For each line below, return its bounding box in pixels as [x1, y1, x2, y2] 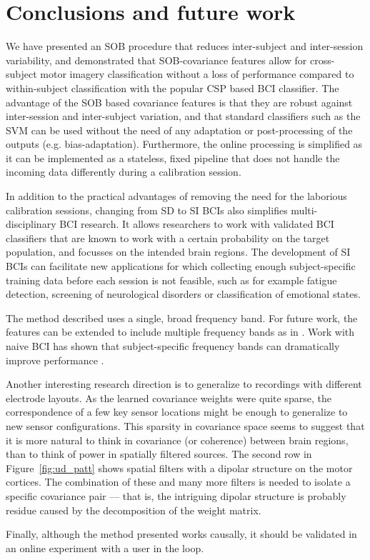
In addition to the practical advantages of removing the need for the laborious [6, 189, 347, 204]
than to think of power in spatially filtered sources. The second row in [6, 446, 312, 461]
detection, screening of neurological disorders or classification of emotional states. [6, 286, 361, 301]
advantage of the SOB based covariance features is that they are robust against [6, 94, 353, 109]
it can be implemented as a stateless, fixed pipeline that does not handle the [6, 150, 340, 165]
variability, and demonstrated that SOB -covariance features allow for [6, 52, 307, 67]
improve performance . [6, 352, 104, 367]
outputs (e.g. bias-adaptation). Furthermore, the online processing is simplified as [6, 136, 363, 151]
